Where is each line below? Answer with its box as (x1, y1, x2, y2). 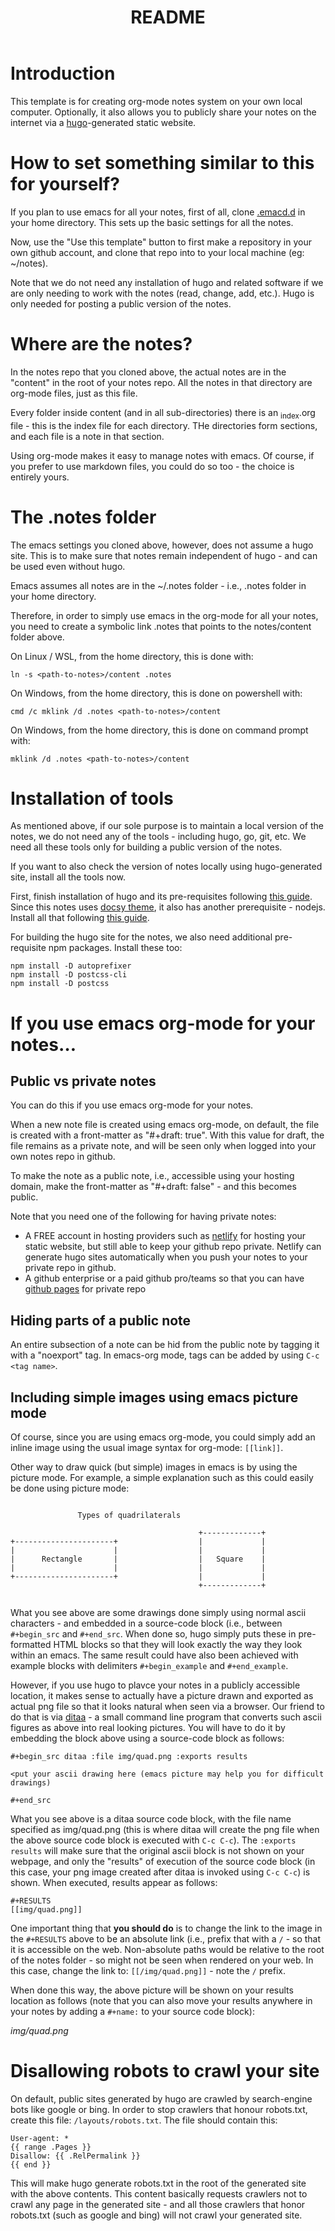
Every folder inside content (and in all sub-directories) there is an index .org (10, 406, 316, 421)
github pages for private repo (24, 1283, 147, 1295)
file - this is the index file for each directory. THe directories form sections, (10, 419, 318, 431)
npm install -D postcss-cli (10, 970, 128, 980)
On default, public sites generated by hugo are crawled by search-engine (10, 2093, 313, 2105)
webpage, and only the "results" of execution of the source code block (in (10, 1856, 316, 1868)
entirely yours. (10, 471, 70, 483)
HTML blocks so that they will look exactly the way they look (53, 1639, 303, 1651)
